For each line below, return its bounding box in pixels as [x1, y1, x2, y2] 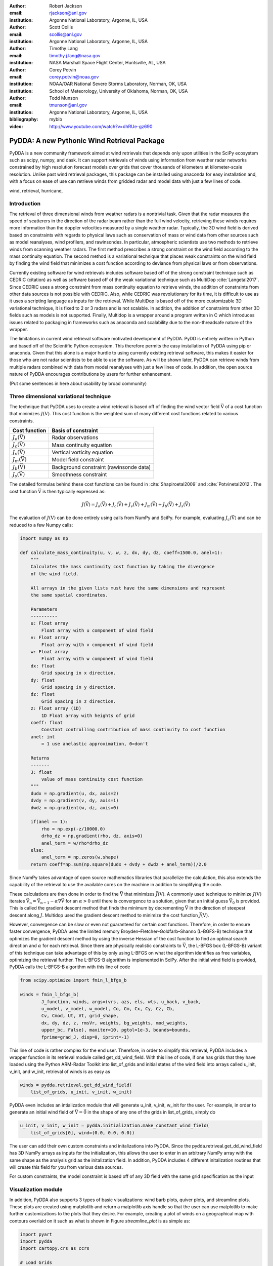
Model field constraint [52, 456, 104, 463]
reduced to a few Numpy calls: [9, 522, 73, 528]
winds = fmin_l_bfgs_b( [20, 992, 79, 998]
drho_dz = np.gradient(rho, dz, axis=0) [41, 833, 143, 839]
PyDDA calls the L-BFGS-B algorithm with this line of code [9, 964, 130, 970]
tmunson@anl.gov [49, 102, 87, 108]
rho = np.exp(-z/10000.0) [41, 826, 106, 832]
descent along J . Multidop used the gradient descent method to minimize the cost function [9, 912, 198, 918]
